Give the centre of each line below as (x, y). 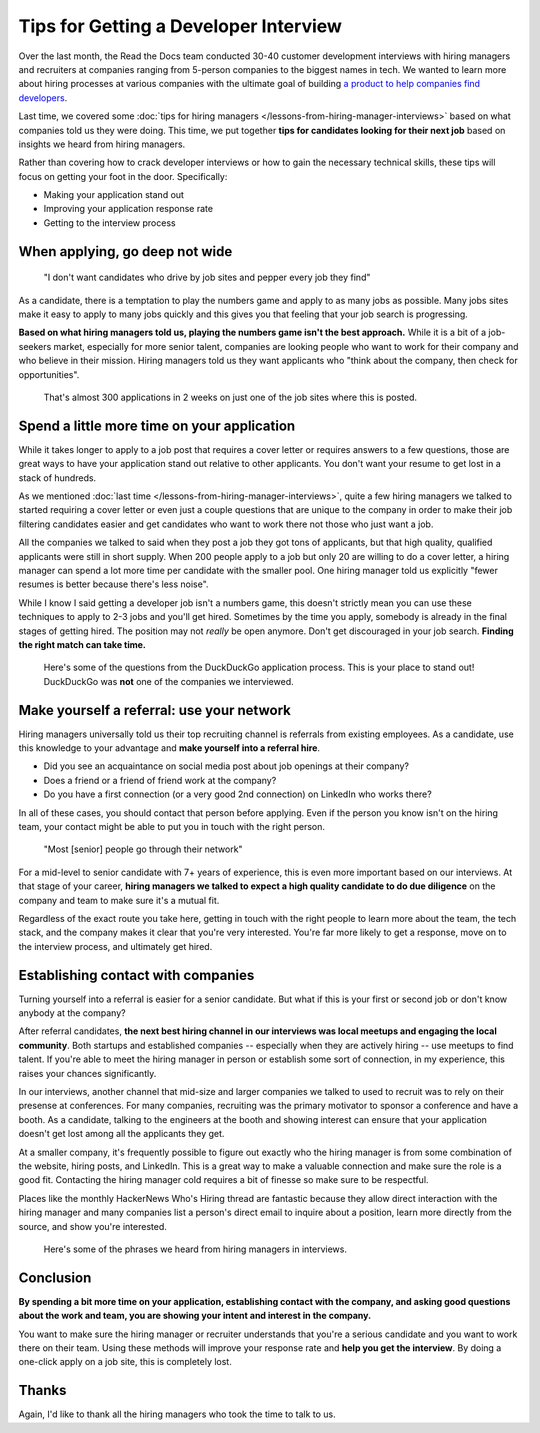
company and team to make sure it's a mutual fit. (119, 900)
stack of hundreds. (57, 477)
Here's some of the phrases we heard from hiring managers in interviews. (195, 1249)
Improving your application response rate (128, 209)
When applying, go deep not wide (125, 251)
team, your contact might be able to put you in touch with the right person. (171, 826)
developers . (43, 97)
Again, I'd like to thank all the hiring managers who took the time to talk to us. (177, 1414)
